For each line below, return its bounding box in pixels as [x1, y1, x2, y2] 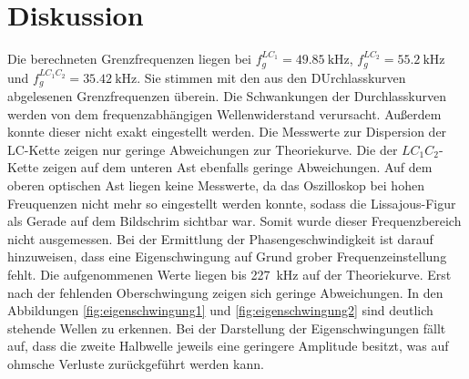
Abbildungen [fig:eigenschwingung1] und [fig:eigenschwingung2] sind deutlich [7, 301, 433, 320]
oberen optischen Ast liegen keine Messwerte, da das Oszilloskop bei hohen [7, 176, 424, 194]
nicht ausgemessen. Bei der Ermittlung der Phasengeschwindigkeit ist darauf [7, 229, 433, 248]
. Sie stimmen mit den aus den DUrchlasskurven [137, 67, 406, 87]
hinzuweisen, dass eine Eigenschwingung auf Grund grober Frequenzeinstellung [7, 247, 447, 266]
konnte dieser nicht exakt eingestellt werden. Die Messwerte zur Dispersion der [7, 122, 447, 141]
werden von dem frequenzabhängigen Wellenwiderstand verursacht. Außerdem [7, 104, 442, 123]
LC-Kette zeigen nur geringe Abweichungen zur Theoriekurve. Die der [7, 139, 398, 159]
